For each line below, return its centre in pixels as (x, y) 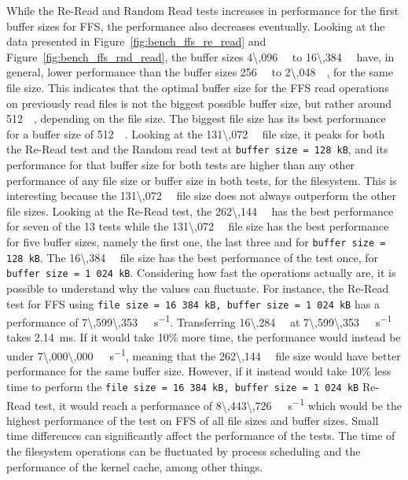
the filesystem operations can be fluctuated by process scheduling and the (184, 450)
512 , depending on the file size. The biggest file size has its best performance (196, 118)
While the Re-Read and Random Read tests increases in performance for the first (203, 10)
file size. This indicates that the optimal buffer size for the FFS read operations (198, 87)
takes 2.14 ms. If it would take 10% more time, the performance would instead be (204, 337)
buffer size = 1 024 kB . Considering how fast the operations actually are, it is (201, 273)
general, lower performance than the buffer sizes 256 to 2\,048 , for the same (200, 72)
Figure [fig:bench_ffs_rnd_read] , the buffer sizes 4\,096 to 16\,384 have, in (200, 56)
